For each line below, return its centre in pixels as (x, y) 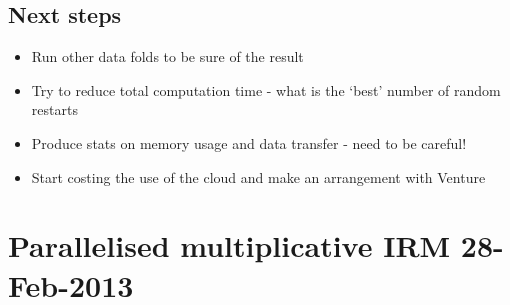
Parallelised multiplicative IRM (229, 245)
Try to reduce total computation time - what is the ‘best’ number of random (266, 89)
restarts (54, 109)
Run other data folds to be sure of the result (167, 56)
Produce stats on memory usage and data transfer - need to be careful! (249, 142)
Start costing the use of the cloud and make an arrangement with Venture (258, 176)
